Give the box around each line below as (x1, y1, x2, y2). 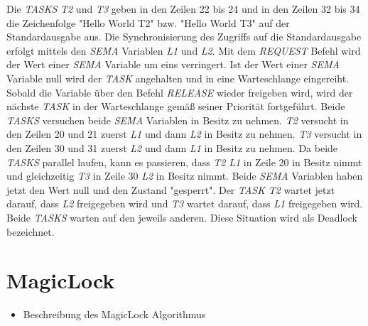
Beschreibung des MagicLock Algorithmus (23, 307, 206, 322)
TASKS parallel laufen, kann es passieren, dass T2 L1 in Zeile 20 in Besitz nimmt (6, 154, 362, 169)
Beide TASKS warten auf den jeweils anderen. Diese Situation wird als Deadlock (6, 210, 358, 224)
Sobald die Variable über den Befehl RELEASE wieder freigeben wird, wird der (6, 85, 353, 99)
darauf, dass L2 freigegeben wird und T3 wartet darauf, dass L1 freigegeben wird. (6, 196, 363, 211)
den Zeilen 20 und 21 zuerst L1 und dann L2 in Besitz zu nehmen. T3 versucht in (6, 126, 362, 141)
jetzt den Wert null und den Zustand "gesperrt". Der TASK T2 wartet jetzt (6, 182, 335, 197)
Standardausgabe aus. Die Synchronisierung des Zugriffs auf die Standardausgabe (6, 29, 362, 44)
